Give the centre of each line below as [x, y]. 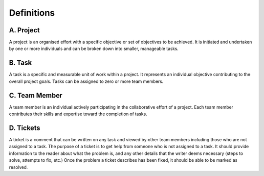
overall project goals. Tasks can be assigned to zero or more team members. [86, 81]
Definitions [32, 13]
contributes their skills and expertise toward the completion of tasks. [78, 114]
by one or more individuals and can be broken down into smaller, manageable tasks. [94, 49]
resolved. [18, 167]
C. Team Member [36, 95]
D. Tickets [25, 128]
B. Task [20, 63]
